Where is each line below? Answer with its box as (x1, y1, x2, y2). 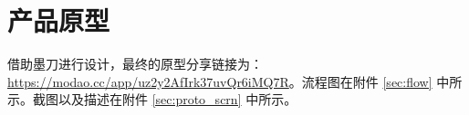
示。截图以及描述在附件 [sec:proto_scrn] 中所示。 (7, 90, 297, 109)
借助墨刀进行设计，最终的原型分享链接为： (7, 54, 263, 73)
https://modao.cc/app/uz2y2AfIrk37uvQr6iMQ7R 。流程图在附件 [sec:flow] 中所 (7, 72, 463, 91)
